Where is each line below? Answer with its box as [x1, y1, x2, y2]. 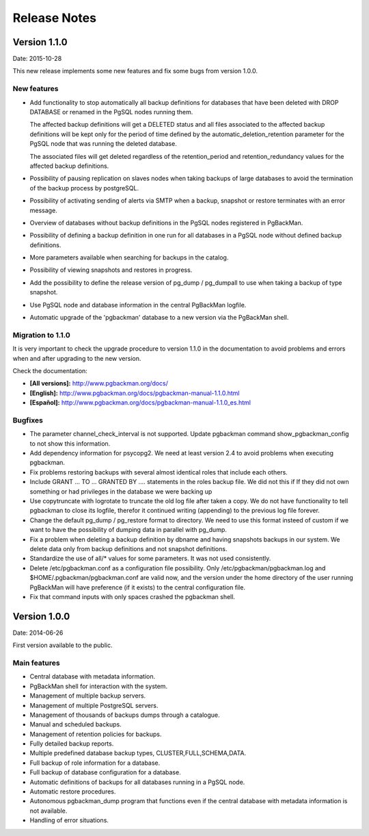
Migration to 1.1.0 [12, 330, 71, 340]
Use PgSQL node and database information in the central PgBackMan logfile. [29, 301, 247, 309]
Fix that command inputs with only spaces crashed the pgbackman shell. [29, 592, 236, 600]
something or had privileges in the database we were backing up [29, 487, 213, 496]
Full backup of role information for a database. [29, 759, 161, 767]
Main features [12, 658, 61, 668]
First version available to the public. [12, 641, 113, 650]
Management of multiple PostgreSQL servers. [29, 701, 159, 709]
